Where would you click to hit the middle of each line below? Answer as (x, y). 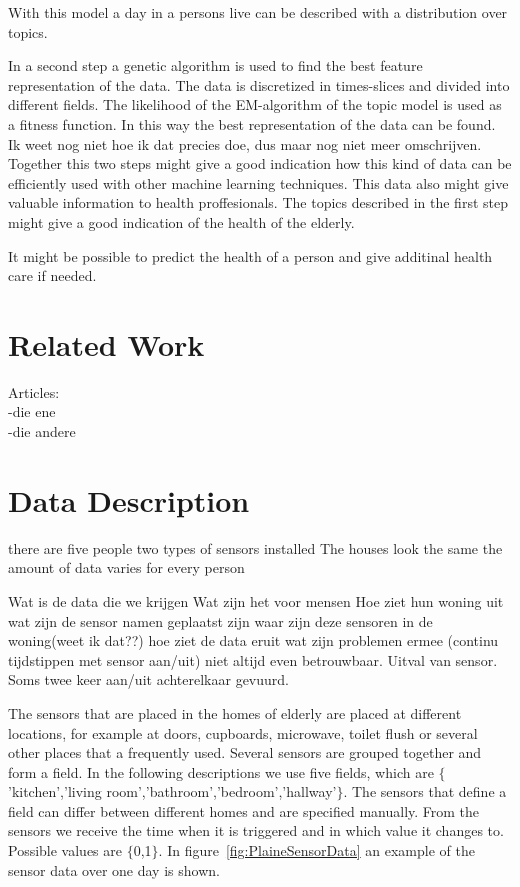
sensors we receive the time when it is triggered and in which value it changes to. (256, 830)
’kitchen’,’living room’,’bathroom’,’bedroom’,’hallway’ (172, 791)
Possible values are (65, 850)
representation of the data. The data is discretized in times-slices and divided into (259, 84)
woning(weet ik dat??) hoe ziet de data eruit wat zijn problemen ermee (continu (253, 640)
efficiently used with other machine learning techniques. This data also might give (258, 182)
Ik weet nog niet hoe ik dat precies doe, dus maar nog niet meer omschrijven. (245, 143)
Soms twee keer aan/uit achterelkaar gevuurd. (148, 679)
